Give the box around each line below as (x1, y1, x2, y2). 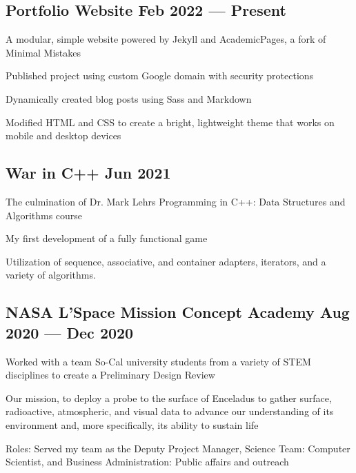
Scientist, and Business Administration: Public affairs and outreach (6, 454, 289, 469)
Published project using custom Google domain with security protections (6, 68, 314, 83)
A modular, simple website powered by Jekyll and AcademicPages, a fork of (6, 32, 326, 46)
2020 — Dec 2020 (6, 321, 134, 343)
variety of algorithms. (6, 268, 96, 282)
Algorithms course (6, 208, 83, 222)
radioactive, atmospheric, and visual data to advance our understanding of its (6, 404, 334, 419)
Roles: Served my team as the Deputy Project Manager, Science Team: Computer (6, 441, 350, 455)
